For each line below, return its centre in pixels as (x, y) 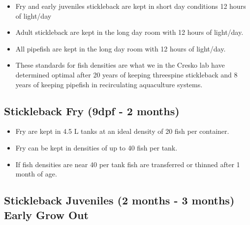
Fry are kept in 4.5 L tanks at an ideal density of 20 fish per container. (122, 131)
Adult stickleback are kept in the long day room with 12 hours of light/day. (129, 32)
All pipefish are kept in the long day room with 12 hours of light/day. (121, 48)
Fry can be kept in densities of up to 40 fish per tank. (96, 147)
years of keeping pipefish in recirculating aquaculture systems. (109, 84)
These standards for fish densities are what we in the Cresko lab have (120, 65)
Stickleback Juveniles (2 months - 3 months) (119, 200)
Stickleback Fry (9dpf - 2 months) (92, 111)
